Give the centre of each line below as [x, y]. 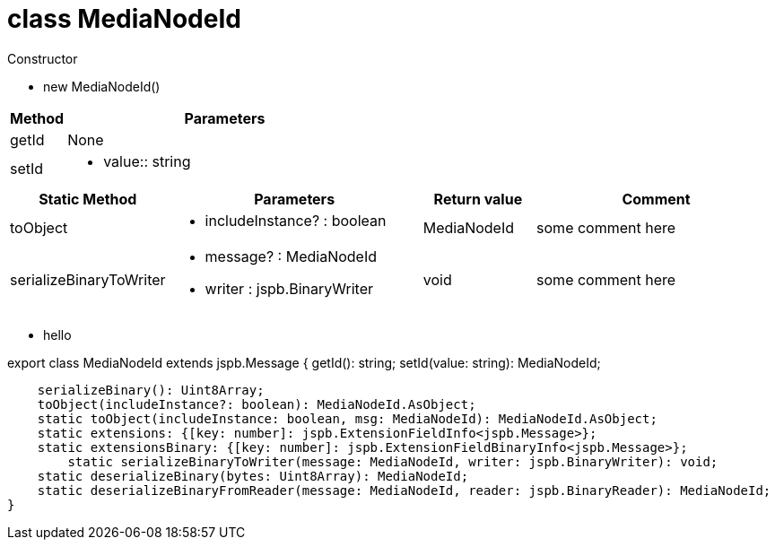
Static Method [88, 199]
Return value [478, 199]
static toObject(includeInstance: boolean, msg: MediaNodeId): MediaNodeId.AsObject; [347, 418]
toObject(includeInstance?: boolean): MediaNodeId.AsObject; [257, 404]
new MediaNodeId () [102, 86]
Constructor [43, 58]
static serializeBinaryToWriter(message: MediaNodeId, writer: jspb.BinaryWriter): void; [393, 461]
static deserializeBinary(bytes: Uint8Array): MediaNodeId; [253, 476]
